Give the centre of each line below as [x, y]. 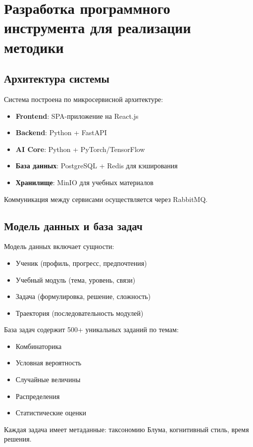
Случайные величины [48, 379]
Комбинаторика [39, 346]
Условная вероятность [49, 363]
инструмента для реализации [98, 27]
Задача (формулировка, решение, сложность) [83, 296]
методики [34, 47]
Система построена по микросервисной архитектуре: [84, 99]
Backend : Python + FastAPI [61, 132]
